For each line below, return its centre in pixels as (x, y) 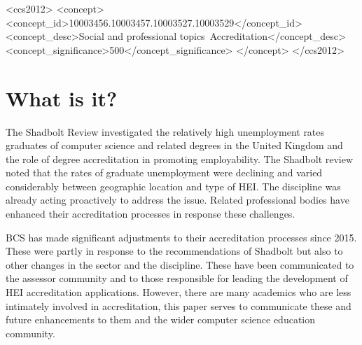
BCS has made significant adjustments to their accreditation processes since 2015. (181, 237)
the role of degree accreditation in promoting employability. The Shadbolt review (180, 159)
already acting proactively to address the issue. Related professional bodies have (177, 200)
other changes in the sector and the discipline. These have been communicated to (180, 264)
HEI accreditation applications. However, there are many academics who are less (179, 292)
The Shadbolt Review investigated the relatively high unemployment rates (165, 131)
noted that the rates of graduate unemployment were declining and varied (164, 172)
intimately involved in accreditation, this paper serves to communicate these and (179, 305)
